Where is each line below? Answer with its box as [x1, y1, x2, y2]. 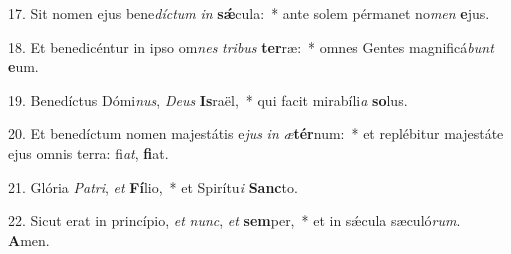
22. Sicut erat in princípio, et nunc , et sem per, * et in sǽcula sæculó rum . [8, 210, 461, 231]
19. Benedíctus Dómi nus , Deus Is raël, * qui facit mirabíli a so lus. [8, 89, 408, 110]
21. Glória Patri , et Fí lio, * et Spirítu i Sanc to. [8, 176, 298, 197]
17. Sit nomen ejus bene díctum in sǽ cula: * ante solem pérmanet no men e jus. [8, 3, 490, 23]
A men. [8, 229, 50, 250]
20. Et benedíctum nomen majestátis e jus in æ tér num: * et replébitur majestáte [8, 123, 504, 144]
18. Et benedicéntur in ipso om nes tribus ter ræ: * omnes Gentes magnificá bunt [8, 36, 494, 57]
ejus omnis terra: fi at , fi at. [8, 142, 169, 163]
